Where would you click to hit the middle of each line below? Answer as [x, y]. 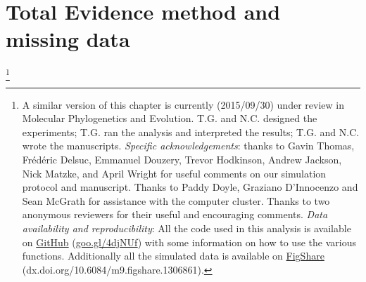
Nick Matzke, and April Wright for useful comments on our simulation [174, 173]
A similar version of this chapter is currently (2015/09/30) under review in [183, 104]
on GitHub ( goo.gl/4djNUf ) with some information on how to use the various [189, 242]
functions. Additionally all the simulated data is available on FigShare [173, 256]
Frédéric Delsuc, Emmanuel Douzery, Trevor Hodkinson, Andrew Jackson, [182, 160]
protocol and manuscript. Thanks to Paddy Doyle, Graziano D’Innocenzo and [190, 187]
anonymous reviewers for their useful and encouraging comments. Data [175, 214]
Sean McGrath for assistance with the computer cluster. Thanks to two [176, 200]
